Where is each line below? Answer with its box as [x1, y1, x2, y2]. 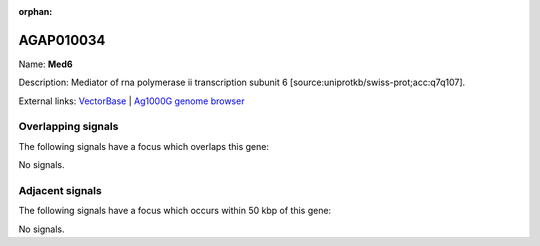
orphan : [18, 6, 53, 17]
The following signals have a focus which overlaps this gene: [18, 140, 270, 152]
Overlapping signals [18, 120, 119, 134]
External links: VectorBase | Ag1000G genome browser [18, 95, 245, 107]
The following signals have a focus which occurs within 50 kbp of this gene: [18, 205, 332, 217]
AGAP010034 [18, 31, 106, 49]
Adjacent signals [18, 183, 102, 197]
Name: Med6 [18, 58, 74, 70]
